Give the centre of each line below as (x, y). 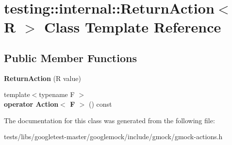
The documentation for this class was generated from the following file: (109, 120)
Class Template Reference (133, 27)
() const (100, 104)
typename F (57, 94)
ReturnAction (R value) (42, 78)
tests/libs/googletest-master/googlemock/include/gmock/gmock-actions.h (113, 137)
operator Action (31, 104)
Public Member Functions (70, 57)
